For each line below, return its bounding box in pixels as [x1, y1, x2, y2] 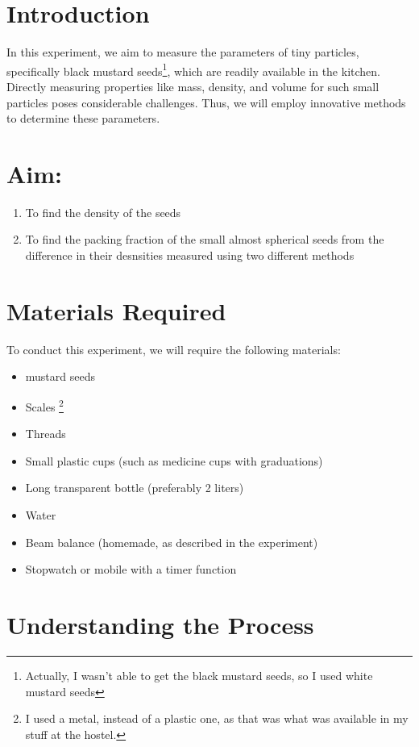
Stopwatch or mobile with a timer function [25, 561, 237, 578]
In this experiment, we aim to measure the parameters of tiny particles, [6, 44, 359, 61]
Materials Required [6, 294, 226, 327]
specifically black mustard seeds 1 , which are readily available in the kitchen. [6, 60, 380, 79]
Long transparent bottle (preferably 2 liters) [25, 479, 244, 496]
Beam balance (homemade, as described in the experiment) [25, 533, 318, 550]
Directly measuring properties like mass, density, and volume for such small [6, 77, 380, 94]
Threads [25, 425, 66, 442]
